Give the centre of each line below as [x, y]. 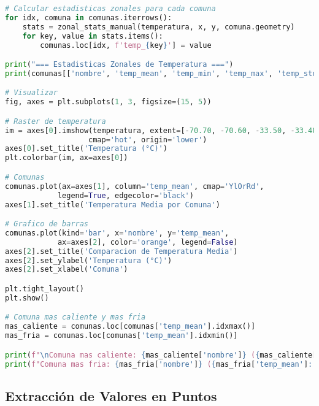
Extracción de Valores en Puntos [111, 395]
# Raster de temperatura [56, 121]
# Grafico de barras [47, 224]
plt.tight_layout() [44, 289]
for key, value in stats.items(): [93, 36]
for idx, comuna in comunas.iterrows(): [89, 17]
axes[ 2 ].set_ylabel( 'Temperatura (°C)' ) [89, 260]
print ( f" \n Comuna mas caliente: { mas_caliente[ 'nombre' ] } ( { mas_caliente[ [161, 355]
